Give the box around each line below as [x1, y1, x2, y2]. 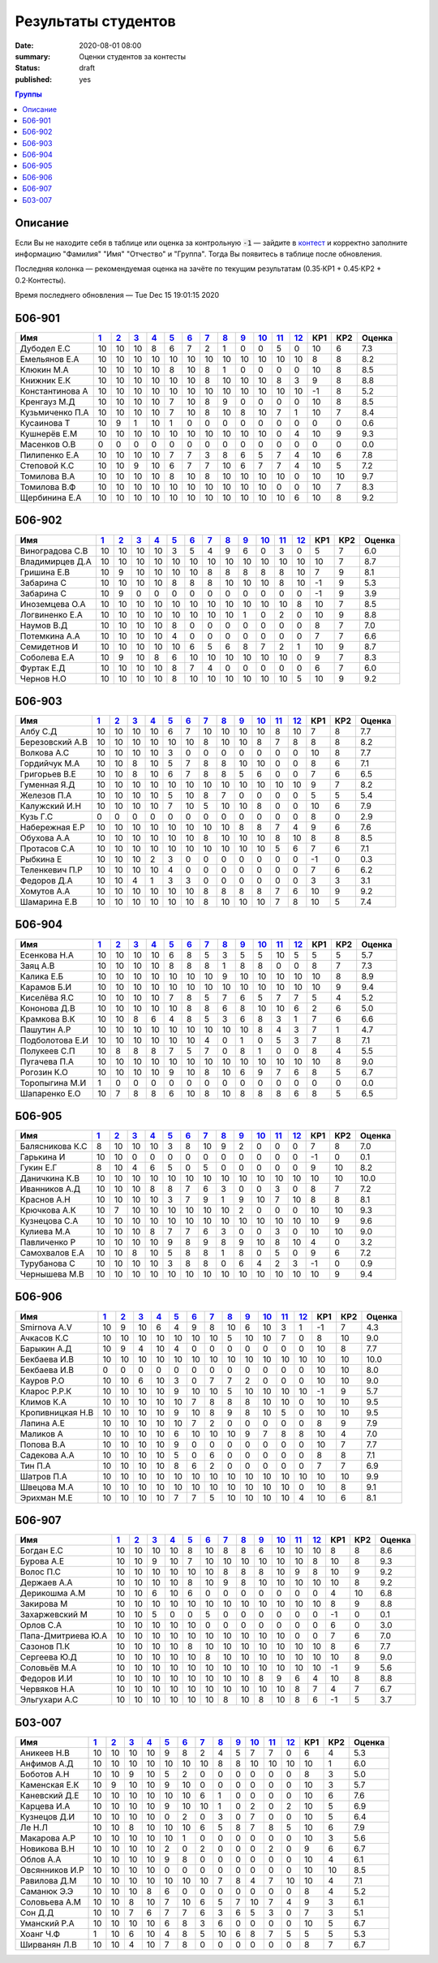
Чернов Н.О [19, 673, 67, 684]
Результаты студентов [15, 12, 176, 30]
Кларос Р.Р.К [19, 1385, 72, 1397]
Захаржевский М [19, 1609, 88, 1621]
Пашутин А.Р [19, 1023, 71, 1035]
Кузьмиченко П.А [19, 407, 89, 418]
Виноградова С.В [19, 545, 88, 556]
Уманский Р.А [19, 1918, 75, 1929]
